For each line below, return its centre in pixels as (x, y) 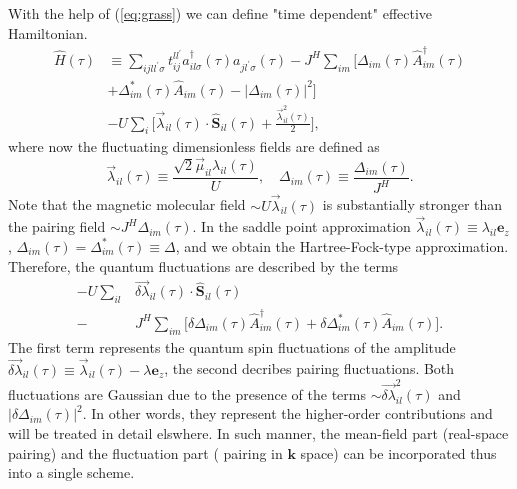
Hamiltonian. (48, 32)
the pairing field (57, 226)
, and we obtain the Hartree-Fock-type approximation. (342, 245)
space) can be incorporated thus (398, 452)
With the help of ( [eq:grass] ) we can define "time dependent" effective (220, 13)
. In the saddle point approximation (301, 226)
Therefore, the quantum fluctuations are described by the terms (203, 265)
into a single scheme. (71, 472)
